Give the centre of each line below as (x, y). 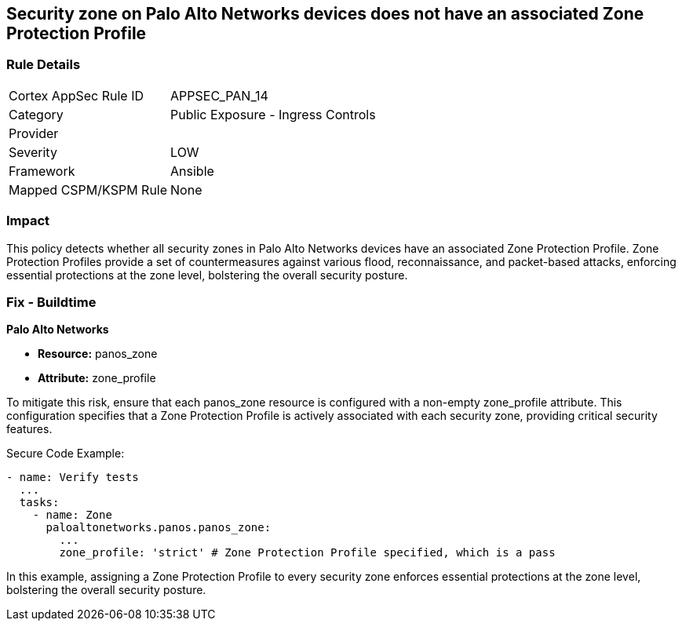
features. (29, 429)
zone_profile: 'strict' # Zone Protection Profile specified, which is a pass (307, 553)
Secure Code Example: (66, 454)
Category (36, 114)
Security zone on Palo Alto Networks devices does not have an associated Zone (325, 14)
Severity (33, 152)
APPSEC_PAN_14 (219, 95)
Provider (34, 133)
